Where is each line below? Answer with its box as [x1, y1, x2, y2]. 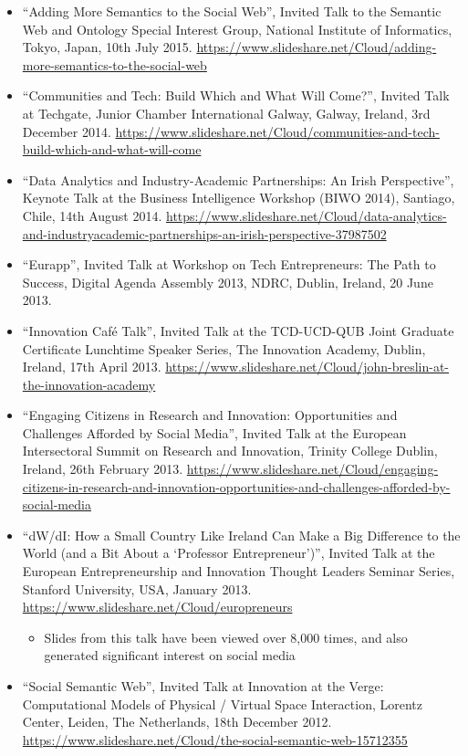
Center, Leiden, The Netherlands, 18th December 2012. [22, 712, 332, 731]
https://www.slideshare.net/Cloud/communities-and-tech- [115, 121, 440, 141]
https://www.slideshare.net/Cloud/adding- [196, 37, 437, 57]
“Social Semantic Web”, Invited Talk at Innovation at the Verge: [22, 677, 384, 695]
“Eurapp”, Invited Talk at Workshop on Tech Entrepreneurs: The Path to [22, 255, 436, 274]
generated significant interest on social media [44, 646, 296, 665]
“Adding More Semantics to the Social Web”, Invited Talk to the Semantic [22, 2, 442, 20]
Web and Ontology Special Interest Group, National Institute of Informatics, [22, 19, 452, 38]
